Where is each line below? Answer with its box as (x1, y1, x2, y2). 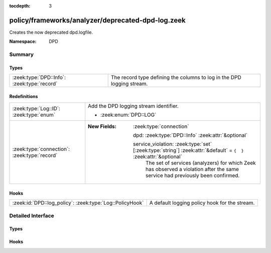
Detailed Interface (9, 212, 55, 219)
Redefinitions (9, 93, 38, 99)
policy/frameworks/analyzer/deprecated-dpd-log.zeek (9, 16, 186, 25)
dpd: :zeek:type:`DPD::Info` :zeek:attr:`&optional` (133, 132, 248, 139)
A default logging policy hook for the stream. (149, 199, 255, 206)
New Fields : (88, 123, 117, 130)
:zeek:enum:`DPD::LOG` (100, 111, 157, 118)
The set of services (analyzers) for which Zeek (146, 159, 256, 166)
